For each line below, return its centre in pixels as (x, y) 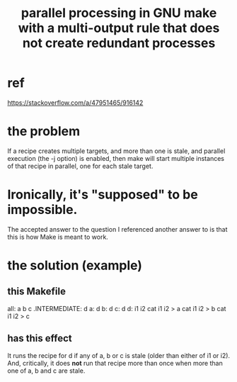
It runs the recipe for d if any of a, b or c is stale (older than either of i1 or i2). (119, 355)
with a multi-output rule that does (119, 28)
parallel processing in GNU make (119, 13)
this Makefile (36, 292)
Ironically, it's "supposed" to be (103, 195)
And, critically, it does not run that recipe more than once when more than (115, 363)
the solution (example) (75, 265)
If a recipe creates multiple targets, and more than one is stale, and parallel (116, 151)
